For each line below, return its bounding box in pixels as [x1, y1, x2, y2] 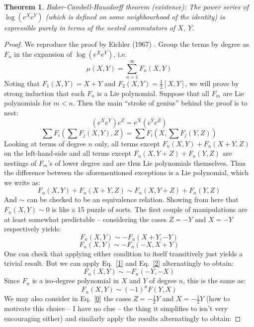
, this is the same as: [183, 275, 246, 286]
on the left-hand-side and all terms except [4, 148, 132, 158]
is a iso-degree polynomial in [32, 275, 119, 286]
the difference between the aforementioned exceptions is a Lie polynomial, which [4, 167, 249, 178]
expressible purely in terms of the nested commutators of [4, 22, 175, 32]
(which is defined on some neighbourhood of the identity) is [45, 11, 225, 21]
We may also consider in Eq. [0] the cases [4, 293, 131, 304]
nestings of [4, 157, 37, 168]
